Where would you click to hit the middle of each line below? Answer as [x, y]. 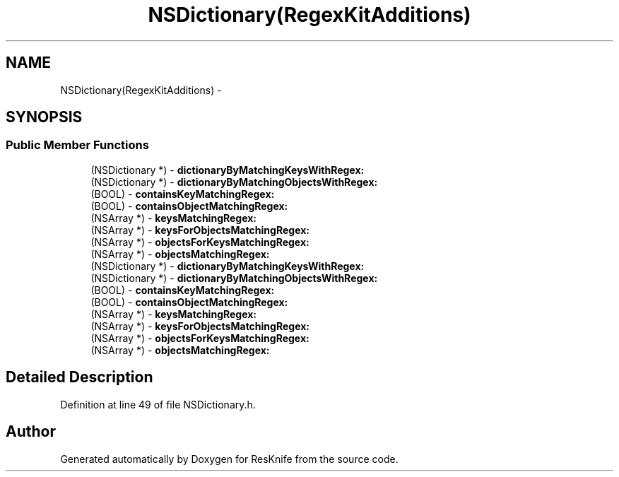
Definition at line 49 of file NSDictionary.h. [158, 404]
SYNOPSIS [44, 117]
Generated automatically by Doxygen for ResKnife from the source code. [229, 459]
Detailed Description [79, 377]
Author [31, 432]
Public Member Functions [77, 145]
